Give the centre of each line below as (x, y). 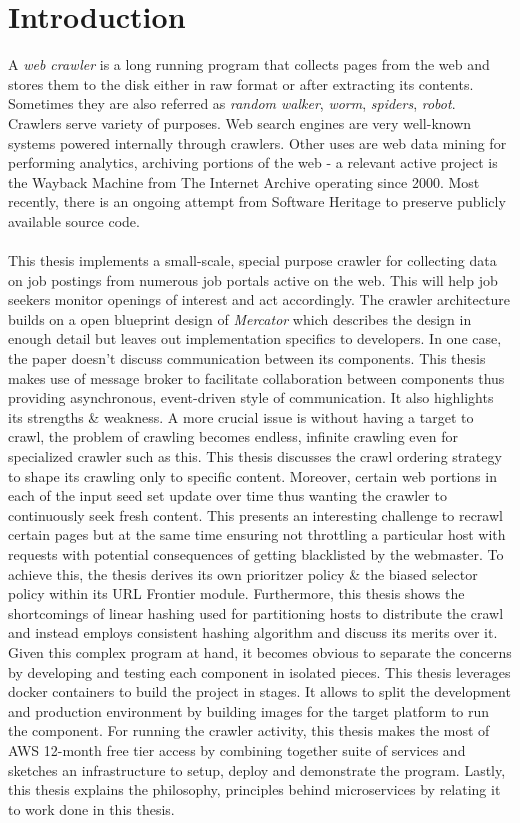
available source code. (74, 220)
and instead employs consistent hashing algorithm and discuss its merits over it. (253, 632)
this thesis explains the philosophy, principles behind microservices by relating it (254, 789)
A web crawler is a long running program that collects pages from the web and (249, 64)
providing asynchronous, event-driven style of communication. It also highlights (251, 397)
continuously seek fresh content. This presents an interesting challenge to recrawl (255, 514)
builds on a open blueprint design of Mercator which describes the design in (240, 318)
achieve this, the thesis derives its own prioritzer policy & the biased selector (243, 573)
